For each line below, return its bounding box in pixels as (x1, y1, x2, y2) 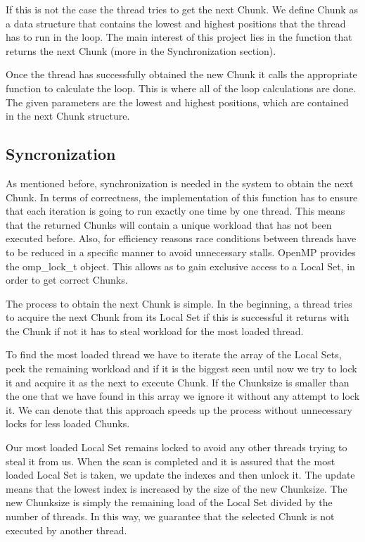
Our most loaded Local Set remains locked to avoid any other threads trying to (6, 440, 347, 455)
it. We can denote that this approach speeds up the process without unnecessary (6, 402, 352, 417)
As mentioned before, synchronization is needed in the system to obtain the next (6, 175, 354, 190)
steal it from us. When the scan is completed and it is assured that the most (6, 453, 335, 468)
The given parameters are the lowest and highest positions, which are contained (6, 94, 349, 109)
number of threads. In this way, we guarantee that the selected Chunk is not (6, 509, 335, 524)
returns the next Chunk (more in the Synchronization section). (6, 43, 276, 58)
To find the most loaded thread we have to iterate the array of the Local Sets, (6, 347, 342, 362)
